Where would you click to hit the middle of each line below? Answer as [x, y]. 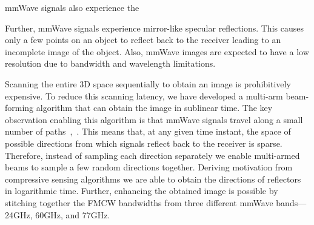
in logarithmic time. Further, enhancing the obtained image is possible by [142, 191]
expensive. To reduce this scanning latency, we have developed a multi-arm [144, 96]
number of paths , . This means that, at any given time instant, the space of [148, 131]
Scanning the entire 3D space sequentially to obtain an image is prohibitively [148, 83]
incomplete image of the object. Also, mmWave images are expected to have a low [157, 51]
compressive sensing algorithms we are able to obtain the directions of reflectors [153, 179]
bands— [291, 202]
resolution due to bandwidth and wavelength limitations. [110, 63]
